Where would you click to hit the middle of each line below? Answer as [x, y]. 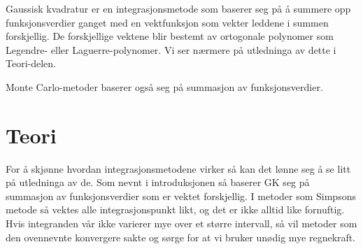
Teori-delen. [31, 63]
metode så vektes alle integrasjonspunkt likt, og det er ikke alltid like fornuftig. [175, 209]
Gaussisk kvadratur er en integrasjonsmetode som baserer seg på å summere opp [178, 8]
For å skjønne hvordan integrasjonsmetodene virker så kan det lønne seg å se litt [178, 168]
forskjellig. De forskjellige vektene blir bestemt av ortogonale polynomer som [170, 36]
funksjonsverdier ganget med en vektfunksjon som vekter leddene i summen [167, 22]
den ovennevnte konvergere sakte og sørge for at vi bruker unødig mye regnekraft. [181, 237]
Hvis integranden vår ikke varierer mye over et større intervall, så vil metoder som [181, 223]
